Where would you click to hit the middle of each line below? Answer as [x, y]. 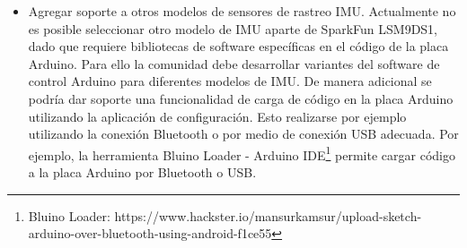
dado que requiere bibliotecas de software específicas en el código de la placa [238, 46]
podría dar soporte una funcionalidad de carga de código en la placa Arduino [241, 98]
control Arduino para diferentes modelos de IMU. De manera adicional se [230, 81]
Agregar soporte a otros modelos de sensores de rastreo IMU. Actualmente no [242, 11]
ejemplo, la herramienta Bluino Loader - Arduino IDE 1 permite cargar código [242, 153]
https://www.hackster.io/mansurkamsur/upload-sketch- [268, 215]
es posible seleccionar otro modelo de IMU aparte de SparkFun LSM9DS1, [233, 28]
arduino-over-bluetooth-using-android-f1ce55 [150, 233]
